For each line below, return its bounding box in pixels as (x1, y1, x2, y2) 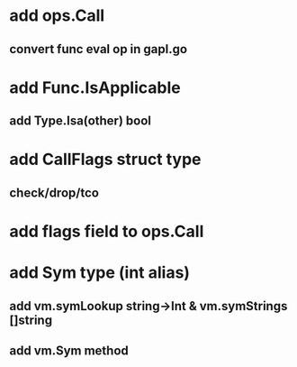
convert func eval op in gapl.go (9, 41, 187, 57)
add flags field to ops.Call (9, 221, 204, 242)
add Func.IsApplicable (9, 78, 182, 97)
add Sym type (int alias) (9, 262, 191, 283)
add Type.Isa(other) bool (9, 114, 151, 129)
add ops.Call (9, 5, 105, 26)
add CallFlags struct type (9, 150, 202, 170)
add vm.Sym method (9, 343, 129, 358)
